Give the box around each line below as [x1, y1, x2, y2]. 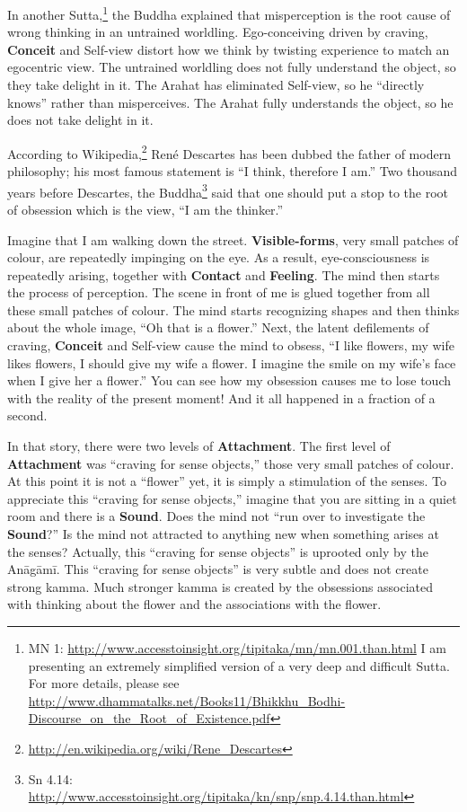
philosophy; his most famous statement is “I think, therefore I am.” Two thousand [7, 162, 458, 181]
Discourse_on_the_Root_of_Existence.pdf [28, 709, 270, 728]
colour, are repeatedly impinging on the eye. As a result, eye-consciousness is [7, 248, 430, 267]
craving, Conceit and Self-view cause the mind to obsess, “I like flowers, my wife [7, 336, 455, 355]
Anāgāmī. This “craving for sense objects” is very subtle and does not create [7, 560, 428, 578]
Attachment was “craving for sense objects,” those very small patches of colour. [7, 454, 454, 472]
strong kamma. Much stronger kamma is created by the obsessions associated [7, 577, 434, 596]
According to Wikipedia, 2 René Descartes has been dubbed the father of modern [7, 141, 451, 163]
